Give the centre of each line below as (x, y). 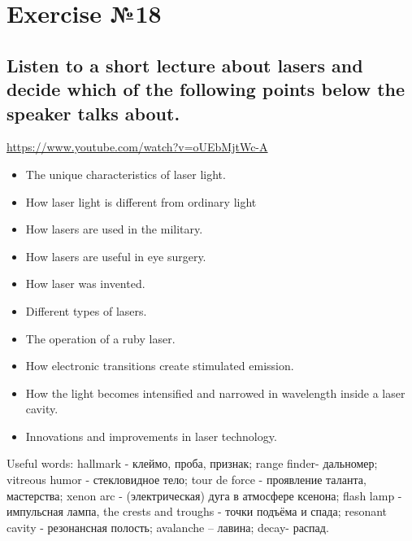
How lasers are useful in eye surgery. (116, 256)
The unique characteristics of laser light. (126, 174)
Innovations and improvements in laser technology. (151, 436)
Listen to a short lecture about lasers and (185, 65)
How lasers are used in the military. (114, 229)
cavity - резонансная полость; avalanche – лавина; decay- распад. (168, 527)
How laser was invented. (85, 284)
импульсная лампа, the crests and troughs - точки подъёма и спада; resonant (197, 511)
